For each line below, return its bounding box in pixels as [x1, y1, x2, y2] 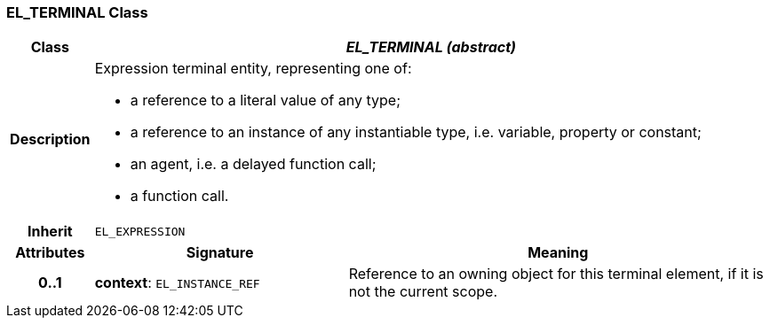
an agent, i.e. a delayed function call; [130, 155, 377, 174]
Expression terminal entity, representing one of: [94, 59, 412, 78]
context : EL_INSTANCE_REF [94, 274, 260, 292]
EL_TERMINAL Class [6, 4, 148, 21]
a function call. [130, 187, 229, 205]
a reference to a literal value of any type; [130, 91, 401, 110]
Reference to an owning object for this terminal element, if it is [348, 265, 764, 283]
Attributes [15, 244, 85, 262]
